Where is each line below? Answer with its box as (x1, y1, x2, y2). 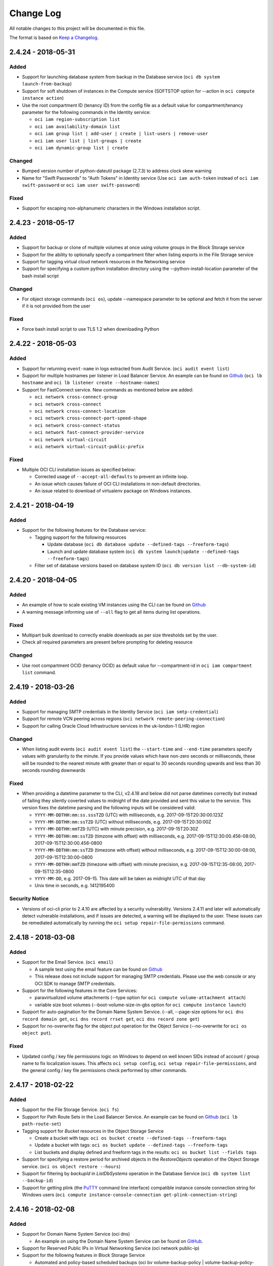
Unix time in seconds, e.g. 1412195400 (34, 883, 115, 889)
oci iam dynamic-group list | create (34, 145, 128, 150)
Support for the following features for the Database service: (22, 527, 147, 533)
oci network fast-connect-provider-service (34, 429, 144, 436)
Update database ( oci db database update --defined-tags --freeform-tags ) (47, 541, 229, 547)
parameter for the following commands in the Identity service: (22, 109, 151, 115)
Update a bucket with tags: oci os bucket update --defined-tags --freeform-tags (34, 1142, 228, 1148)
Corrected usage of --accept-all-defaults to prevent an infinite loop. (34, 473, 189, 480)
